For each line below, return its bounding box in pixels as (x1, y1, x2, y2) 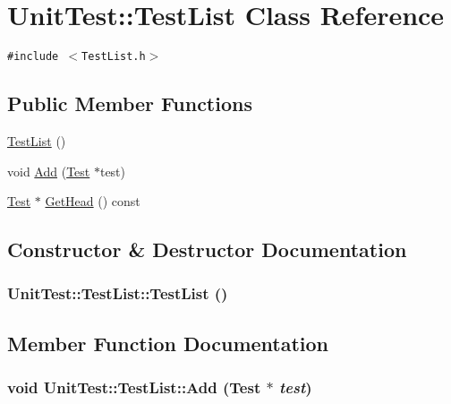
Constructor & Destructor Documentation (7, 236, 407, 263)
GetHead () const (45, 192, 140, 211)
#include (7, 50, 59, 64)
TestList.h (81, 50, 146, 64)
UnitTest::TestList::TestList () (7, 282, 228, 305)
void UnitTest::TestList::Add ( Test (7, 376, 261, 399)
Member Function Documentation (7, 329, 329, 357)
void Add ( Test (7, 161, 90, 180)
